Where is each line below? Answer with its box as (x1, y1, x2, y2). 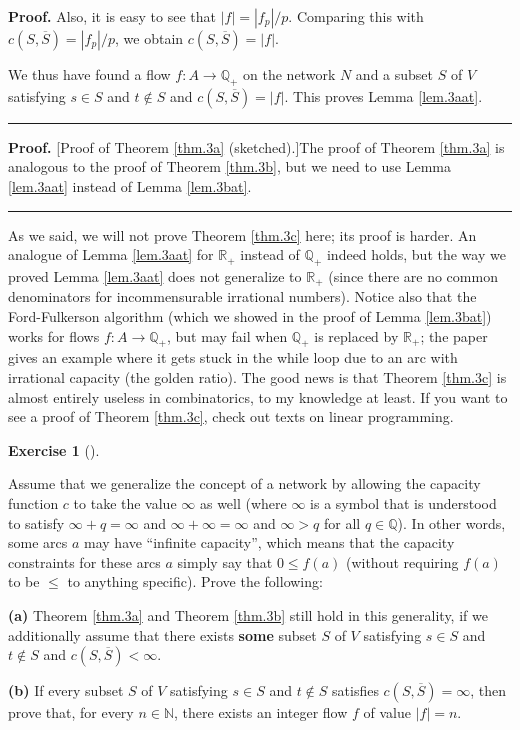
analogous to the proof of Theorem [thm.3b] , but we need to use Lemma (8, 156, 451, 177)
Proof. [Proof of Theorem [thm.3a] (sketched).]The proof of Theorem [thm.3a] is (8, 136, 505, 157)
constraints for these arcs (8, 551, 161, 572)
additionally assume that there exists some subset (8, 624, 317, 645)
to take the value (73, 492, 177, 513)
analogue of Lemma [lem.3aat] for (8, 244, 214, 265)
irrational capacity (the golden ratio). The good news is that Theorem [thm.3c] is (8, 367, 507, 387)
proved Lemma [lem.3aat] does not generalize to (8, 265, 302, 286)
